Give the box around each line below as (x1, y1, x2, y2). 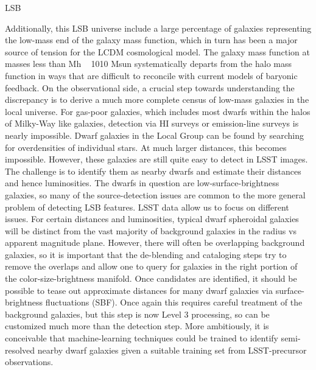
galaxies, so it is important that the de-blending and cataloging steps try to (5, 248, 287, 260)
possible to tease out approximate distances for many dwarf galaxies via (5, 284, 273, 296)
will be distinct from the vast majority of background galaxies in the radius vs (5, 224, 297, 237)
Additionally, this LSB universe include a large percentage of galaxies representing (5, 21, 312, 34)
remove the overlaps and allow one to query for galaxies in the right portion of (5, 260, 298, 273)
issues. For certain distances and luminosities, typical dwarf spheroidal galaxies (5, 212, 299, 225)
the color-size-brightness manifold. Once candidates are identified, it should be (5, 272, 297, 285)
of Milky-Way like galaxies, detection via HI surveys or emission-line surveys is (5, 117, 299, 130)
